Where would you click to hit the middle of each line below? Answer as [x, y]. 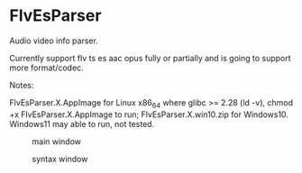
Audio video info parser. [54, 41]
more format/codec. [46, 68]
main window [57, 141]
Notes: [22, 85]
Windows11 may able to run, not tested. [82, 123]
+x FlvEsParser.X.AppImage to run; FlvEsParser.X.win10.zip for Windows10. [149, 114]
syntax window [60, 159]
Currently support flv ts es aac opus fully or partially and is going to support [150, 58]
